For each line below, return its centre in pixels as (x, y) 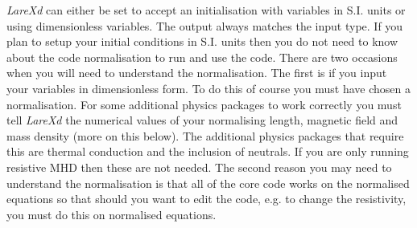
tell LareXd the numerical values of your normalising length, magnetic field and (202, 120)
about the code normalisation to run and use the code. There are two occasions (202, 57)
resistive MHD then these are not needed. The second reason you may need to (199, 167)
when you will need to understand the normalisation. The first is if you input (197, 73)
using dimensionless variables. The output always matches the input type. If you (205, 25)
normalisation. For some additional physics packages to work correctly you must (204, 104)
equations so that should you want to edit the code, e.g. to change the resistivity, (206, 199)
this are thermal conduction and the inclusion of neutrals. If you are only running (208, 151)
